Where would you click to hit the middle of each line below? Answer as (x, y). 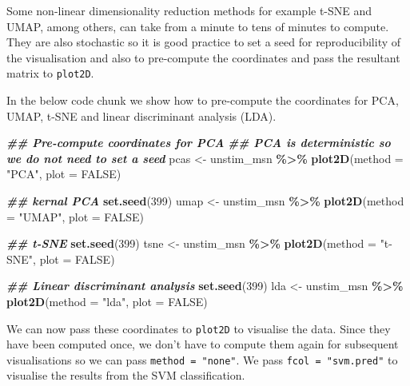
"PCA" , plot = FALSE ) (64, 174)
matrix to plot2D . (50, 73)
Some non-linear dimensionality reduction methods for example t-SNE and (189, 10)
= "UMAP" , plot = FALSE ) (75, 216)
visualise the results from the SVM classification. (126, 375)
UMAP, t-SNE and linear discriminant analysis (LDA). (141, 115)
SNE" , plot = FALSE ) (61, 259)
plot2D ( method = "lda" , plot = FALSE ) (107, 301)
